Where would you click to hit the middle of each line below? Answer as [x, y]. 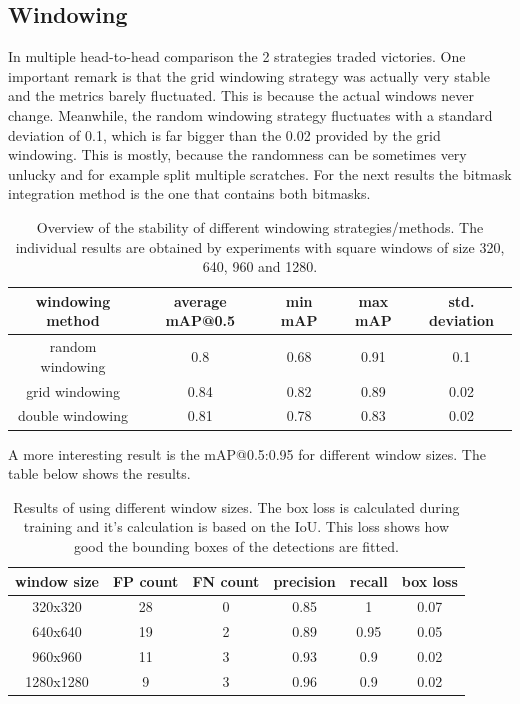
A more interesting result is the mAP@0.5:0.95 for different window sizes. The [247, 453]
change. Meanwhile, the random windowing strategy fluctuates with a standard [250, 114]
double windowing [73, 415]
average [200, 300]
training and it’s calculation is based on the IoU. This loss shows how [236, 526]
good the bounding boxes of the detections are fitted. [236, 545]
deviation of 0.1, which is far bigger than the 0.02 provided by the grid [224, 134]
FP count [145, 580]
